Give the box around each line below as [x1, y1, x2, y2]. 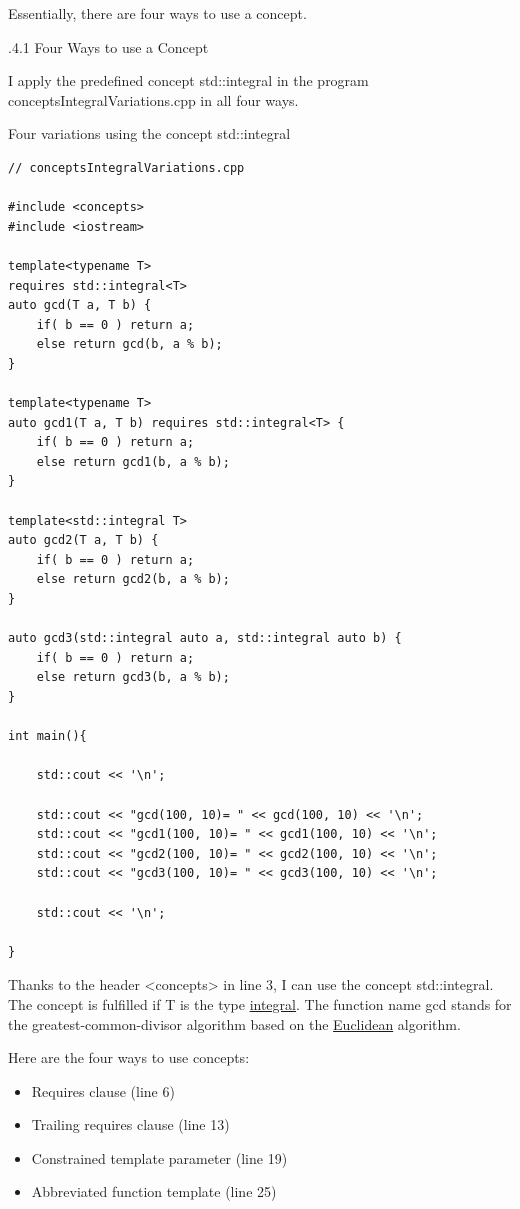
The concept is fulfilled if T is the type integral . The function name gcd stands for [8, 993, 512, 1014]
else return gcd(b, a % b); [36, 337, 223, 352]
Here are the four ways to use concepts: [8, 1047, 250, 1068]
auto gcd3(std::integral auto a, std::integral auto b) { [8, 631, 402, 646]
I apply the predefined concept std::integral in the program [8, 70, 369, 91]
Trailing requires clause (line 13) [31, 1114, 230, 1135]
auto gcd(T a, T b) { [8, 298, 152, 313]
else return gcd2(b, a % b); [36, 572, 230, 587]
